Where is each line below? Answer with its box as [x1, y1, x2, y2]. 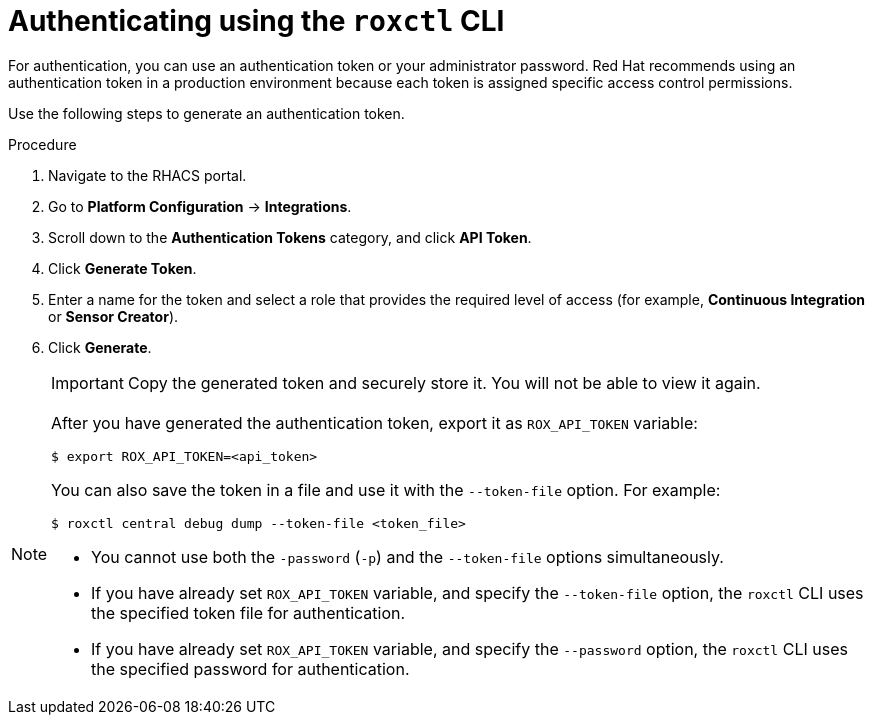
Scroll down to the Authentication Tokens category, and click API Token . [48, 228, 532, 246]
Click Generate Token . [48, 259, 197, 277]
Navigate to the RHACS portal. [48, 166, 247, 184]
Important [51, 372, 124, 393]
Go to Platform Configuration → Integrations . [48, 197, 352, 215]
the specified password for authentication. [91, 658, 410, 679]
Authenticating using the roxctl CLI [8, 4, 505, 38]
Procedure [8, 135, 77, 153]
